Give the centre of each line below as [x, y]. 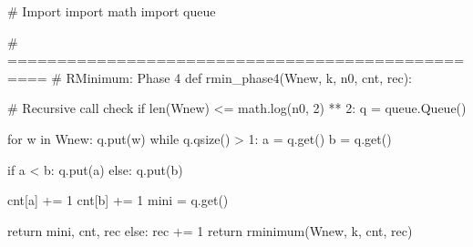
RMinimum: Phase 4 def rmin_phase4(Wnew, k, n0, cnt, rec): [239, 77]
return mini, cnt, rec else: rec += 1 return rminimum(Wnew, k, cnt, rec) [210, 230]
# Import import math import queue [112, 11]
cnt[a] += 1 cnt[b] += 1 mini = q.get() [118, 200]
